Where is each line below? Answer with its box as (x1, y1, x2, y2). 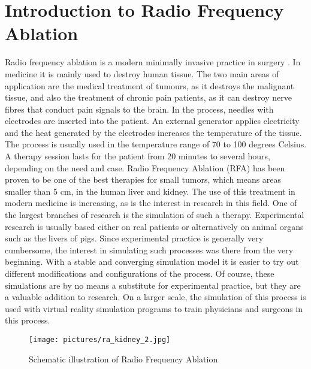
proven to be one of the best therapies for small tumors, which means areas (5, 173, 282, 186)
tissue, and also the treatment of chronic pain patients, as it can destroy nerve (5, 91, 292, 104)
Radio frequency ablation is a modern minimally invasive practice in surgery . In (5, 56, 301, 68)
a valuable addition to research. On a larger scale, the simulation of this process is (5, 291, 306, 303)
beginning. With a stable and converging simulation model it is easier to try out (5, 255, 299, 268)
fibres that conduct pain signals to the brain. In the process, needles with (5, 102, 274, 115)
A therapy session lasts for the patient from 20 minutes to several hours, (5, 150, 270, 162)
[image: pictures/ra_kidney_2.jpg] (29, 335, 171, 344)
